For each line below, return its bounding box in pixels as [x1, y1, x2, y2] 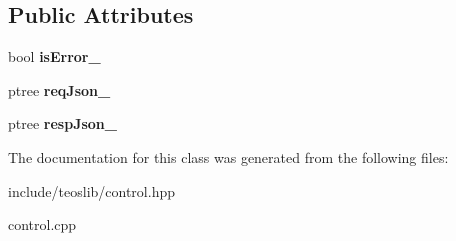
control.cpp [8, 214, 77, 235]
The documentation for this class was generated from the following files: [8, 146, 449, 167]
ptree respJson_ [8, 113, 117, 134]
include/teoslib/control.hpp [8, 180, 175, 201]
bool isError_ [8, 46, 101, 67]
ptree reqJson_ [8, 79, 111, 100]
